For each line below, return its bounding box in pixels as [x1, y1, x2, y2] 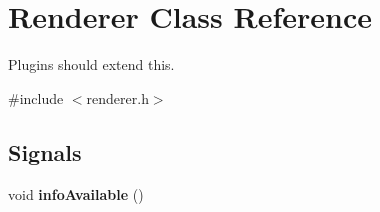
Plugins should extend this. [8, 54, 175, 75]
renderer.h [86, 87, 149, 108]
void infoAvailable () [8, 183, 144, 204]
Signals [8, 136, 82, 167]
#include [8, 87, 64, 108]
